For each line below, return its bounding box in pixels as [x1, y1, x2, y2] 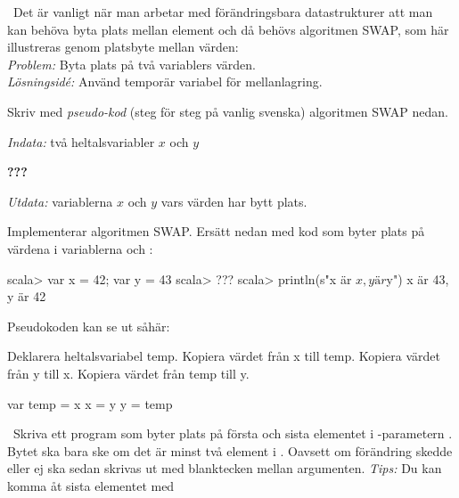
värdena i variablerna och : [7, 239, 153, 257]
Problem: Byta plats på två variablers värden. [7, 54, 256, 73]
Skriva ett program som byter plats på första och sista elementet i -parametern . [12, 424, 453, 443]
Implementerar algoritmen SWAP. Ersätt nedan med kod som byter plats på [7, 222, 425, 241]
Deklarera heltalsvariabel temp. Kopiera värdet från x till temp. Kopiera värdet [7, 347, 440, 365]
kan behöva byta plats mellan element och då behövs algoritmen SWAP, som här [7, 20, 449, 38]
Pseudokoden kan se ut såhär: [7, 316, 170, 335]
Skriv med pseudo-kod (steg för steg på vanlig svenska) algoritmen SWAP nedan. [7, 102, 448, 120]
